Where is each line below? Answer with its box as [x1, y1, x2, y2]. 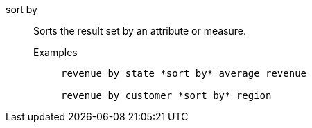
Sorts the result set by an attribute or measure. [33, 25, 246, 37]
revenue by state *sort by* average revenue [61, 68, 307, 79]
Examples [33, 46, 78, 58]
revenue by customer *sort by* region [61, 90, 272, 101]
